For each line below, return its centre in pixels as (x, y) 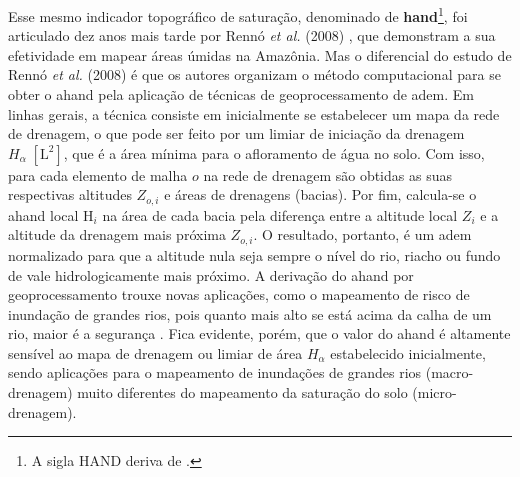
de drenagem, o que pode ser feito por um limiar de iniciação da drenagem (236, 133)
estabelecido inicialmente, (408, 352)
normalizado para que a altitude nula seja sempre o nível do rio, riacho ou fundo (254, 254)
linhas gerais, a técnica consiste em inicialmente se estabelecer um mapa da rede (254, 113)
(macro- (449, 372)
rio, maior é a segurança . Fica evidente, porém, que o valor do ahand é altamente (259, 333)
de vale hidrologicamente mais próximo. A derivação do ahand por (211, 274)
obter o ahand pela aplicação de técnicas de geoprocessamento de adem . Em (241, 94)
